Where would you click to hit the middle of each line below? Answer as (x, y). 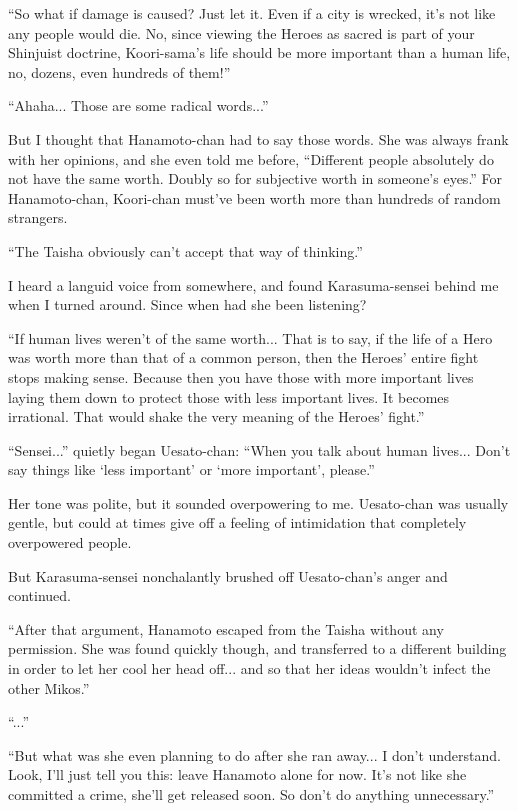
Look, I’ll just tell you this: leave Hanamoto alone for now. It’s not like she (237, 774)
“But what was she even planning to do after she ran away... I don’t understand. (254, 754)
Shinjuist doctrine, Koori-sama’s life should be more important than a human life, (259, 52)
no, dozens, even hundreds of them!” (119, 71)
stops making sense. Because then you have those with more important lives (241, 376)
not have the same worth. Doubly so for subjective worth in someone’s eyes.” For (255, 178)
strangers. (38, 217)
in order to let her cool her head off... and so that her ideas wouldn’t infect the (249, 668)
